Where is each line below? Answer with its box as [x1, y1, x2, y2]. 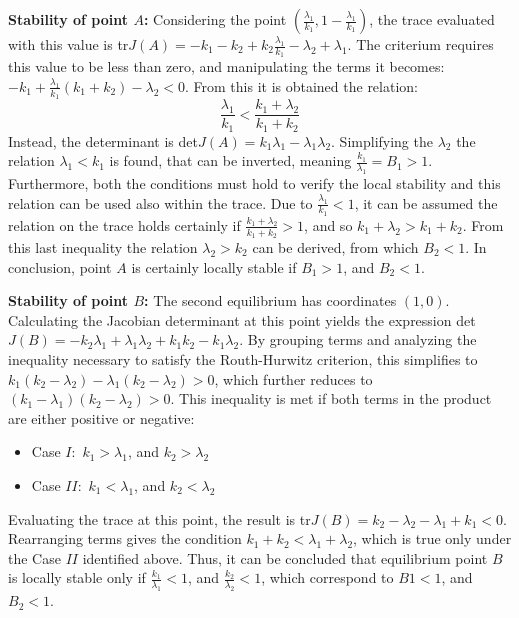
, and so [304, 214, 353, 235]
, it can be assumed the [354, 192, 498, 213]
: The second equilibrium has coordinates [144, 290, 397, 311]
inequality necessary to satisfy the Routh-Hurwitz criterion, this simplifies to [8, 348, 478, 369]
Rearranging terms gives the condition [8, 528, 242, 549]
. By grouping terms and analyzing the [239, 329, 477, 350]
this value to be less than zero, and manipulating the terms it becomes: [8, 56, 445, 77]
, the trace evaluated [369, 9, 495, 29]
